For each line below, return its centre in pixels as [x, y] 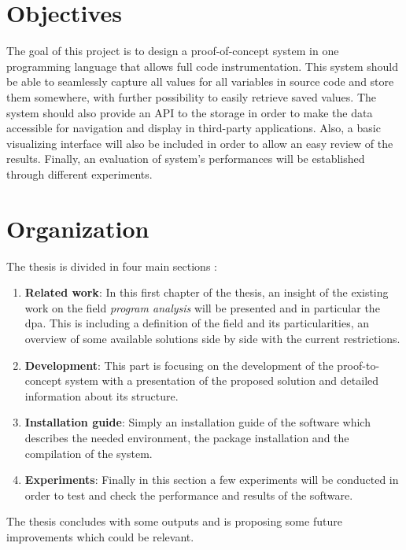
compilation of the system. [89, 453]
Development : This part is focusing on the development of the [179, 365]
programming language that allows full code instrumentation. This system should [202, 66]
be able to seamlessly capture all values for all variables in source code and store [200, 81]
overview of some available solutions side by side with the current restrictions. [212, 338]
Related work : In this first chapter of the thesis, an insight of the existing [207, 292]
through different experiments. [79, 173]
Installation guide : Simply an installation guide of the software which [197, 422]
